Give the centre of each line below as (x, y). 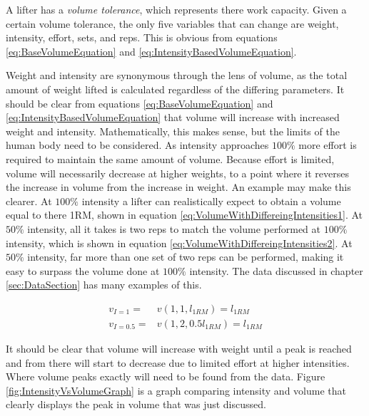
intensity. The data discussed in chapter (276, 270)
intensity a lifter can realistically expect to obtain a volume (211, 201)
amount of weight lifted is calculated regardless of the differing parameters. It (175, 89)
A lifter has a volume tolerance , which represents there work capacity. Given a (176, 9)
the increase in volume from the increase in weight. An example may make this (178, 187)
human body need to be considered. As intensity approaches (137, 145)
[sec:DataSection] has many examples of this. (104, 285)
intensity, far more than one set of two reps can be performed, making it (186, 257)
